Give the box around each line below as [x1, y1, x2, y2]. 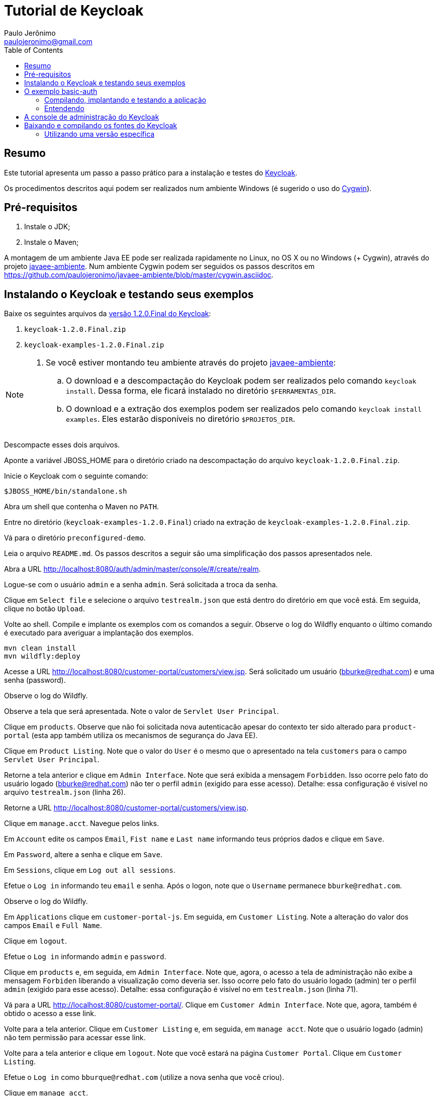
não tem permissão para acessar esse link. [4, 1033, 146, 1042]
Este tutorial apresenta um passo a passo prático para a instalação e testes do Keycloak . [4, 168, 297, 177]
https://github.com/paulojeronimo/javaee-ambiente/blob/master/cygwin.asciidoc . [4, 270, 274, 280]
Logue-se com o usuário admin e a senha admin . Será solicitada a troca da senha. [4, 580, 278, 589]
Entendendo [44, 104, 84, 113]
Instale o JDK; [24, 222, 70, 231]
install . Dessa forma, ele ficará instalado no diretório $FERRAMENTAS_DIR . [66, 386, 336, 396]
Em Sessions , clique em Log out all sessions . [4, 866, 176, 875]
